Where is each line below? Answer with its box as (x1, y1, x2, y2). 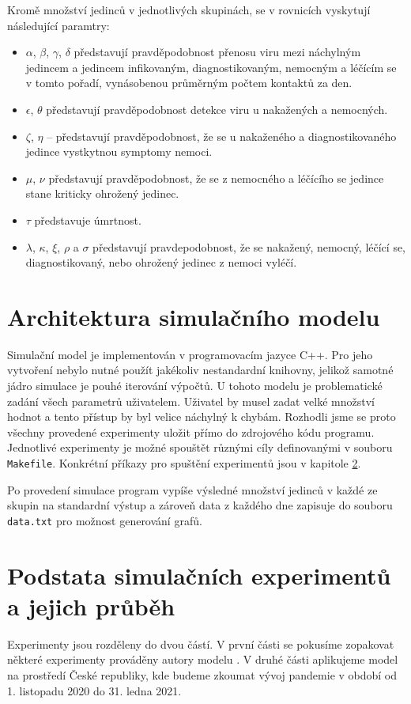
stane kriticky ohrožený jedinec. (25, 185, 179, 202)
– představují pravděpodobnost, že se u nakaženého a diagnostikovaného (47, 127, 397, 144)
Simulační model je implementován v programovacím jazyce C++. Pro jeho (7, 346, 373, 362)
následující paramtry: (7, 17, 110, 33)
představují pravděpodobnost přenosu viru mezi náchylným (74, 44, 361, 60)
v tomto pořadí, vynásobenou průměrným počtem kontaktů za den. (25, 74, 353, 91)
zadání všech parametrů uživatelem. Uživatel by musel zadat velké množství (7, 392, 375, 409)
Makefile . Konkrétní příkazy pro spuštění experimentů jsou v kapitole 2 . (7, 455, 361, 471)
